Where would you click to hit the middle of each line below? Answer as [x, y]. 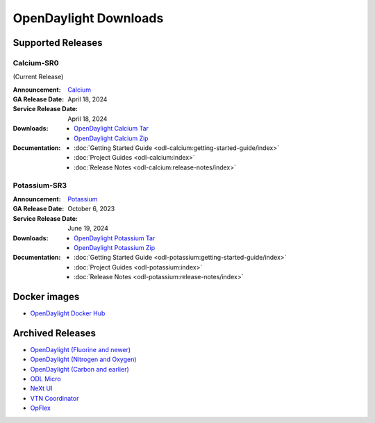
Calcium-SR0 [36, 63]
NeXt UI [41, 388]
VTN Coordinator [55, 398]
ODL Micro [46, 379]
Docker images [46, 296]
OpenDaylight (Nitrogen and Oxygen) [83, 359]
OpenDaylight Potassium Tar [115, 238]
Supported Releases [58, 43]
